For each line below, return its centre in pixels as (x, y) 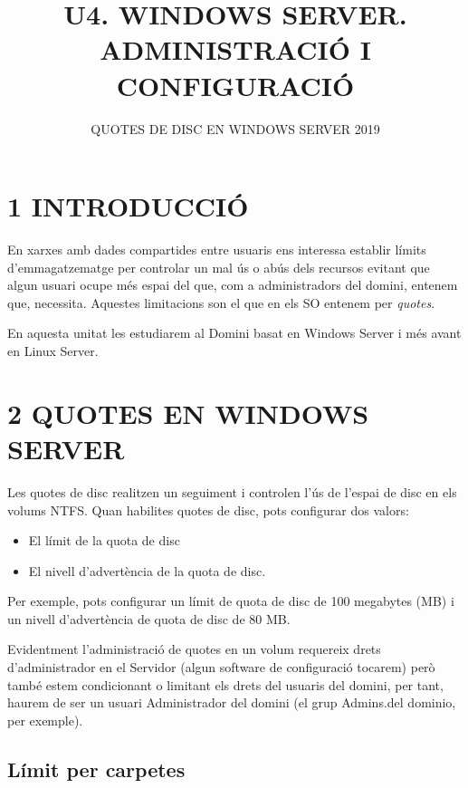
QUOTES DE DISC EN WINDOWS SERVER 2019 (235, 128)
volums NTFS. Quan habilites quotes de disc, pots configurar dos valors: (208, 509)
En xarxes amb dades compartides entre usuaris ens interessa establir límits (217, 250)
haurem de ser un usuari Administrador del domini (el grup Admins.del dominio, (232, 702)
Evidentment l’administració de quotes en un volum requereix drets (194, 649)
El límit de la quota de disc (104, 540)
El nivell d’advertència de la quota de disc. (147, 570)
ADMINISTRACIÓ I (235, 49)
